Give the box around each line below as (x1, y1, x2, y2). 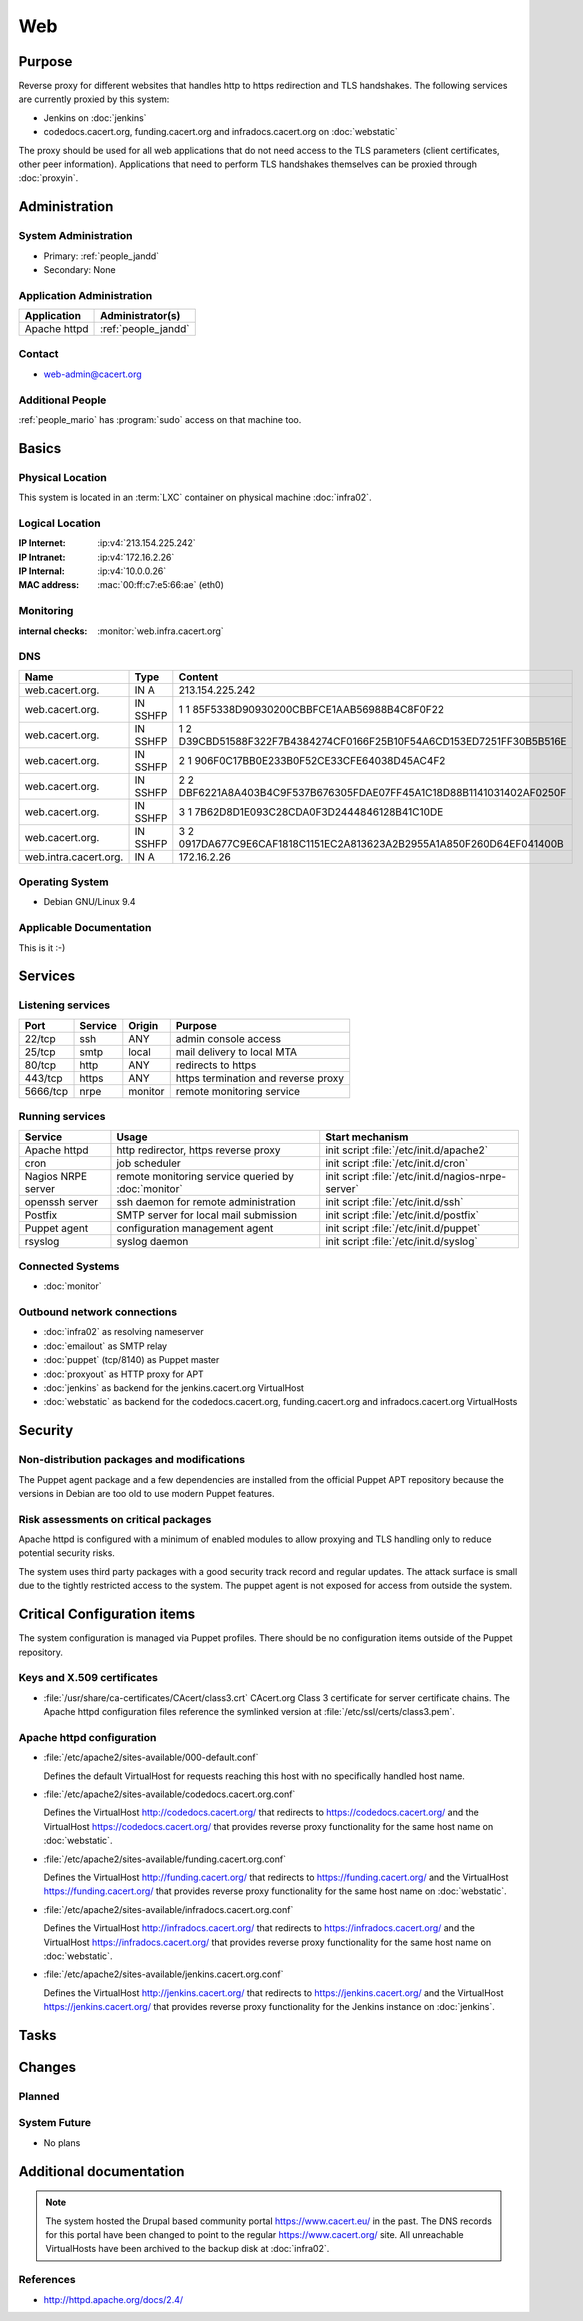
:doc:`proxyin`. (18, 172, 79, 184)
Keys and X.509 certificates (18, 1671, 159, 1685)
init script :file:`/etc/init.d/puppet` (325, 1221, 481, 1235)
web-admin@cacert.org (43, 368, 142, 380)
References (18, 2273, 76, 2287)
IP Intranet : (18, 551, 66, 563)
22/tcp (24, 1031, 57, 1045)
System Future (18, 2116, 92, 2130)
